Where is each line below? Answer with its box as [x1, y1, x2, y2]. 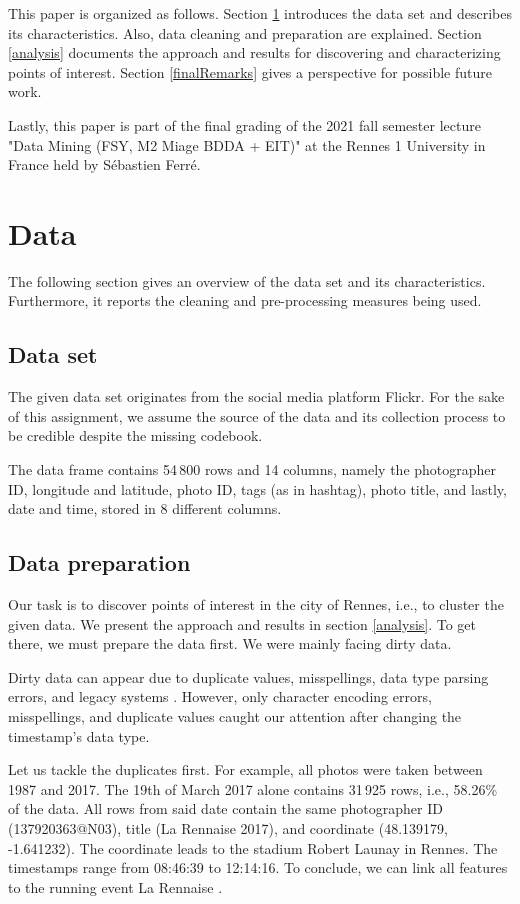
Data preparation [8, 547, 191, 578]
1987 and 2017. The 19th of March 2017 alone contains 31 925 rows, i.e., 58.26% [8, 778, 498, 799]
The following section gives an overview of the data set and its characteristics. [8, 270, 486, 291]
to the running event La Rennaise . [8, 876, 223, 897]
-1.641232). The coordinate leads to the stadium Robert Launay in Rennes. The [8, 837, 498, 858]
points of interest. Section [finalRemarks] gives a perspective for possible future [8, 61, 492, 82]
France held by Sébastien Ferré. [8, 154, 201, 175]
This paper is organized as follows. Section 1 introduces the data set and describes [8, 3, 512, 23]
